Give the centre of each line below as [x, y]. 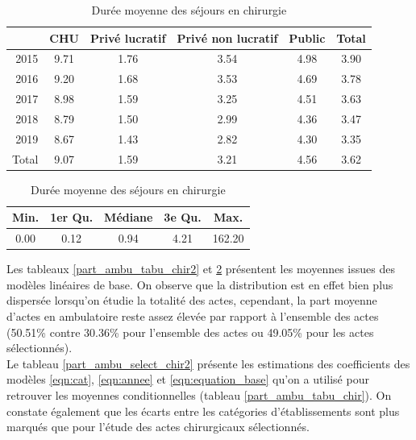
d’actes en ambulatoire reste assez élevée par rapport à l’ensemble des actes [193, 316]
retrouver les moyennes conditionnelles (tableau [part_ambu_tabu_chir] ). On [199, 395]
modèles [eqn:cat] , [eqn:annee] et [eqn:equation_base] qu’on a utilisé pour [188, 379]
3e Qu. [183, 217]
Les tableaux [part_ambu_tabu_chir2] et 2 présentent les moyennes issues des [201, 269]
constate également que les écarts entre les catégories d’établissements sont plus [203, 411]
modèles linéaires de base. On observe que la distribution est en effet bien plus [200, 284]
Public [307, 37]
